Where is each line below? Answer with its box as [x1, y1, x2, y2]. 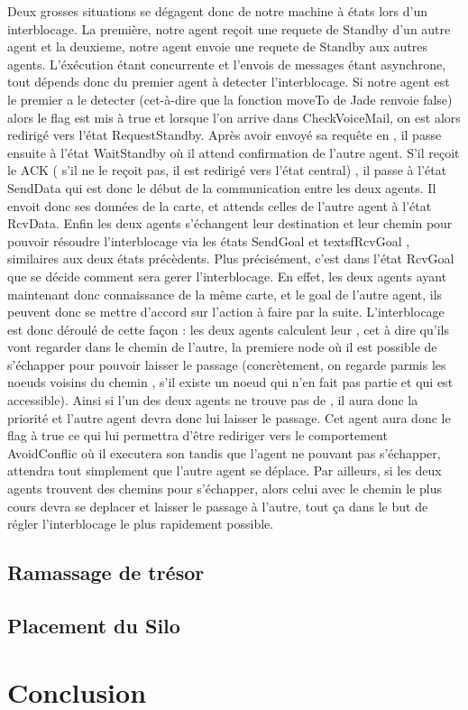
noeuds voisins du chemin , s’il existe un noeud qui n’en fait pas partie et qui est [7, 373, 454, 392]
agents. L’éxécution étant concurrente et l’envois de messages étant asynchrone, [7, 54, 446, 73]
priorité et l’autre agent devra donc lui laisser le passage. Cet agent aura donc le [7, 408, 451, 427]
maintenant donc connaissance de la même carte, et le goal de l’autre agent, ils [7, 284, 443, 303]
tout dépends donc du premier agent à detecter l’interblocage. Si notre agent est [7, 72, 450, 91]
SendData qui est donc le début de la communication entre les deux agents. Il [7, 178, 436, 197]
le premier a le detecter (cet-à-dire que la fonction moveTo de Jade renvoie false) [7, 89, 453, 108]
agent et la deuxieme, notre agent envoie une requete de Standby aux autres [7, 37, 428, 56]
